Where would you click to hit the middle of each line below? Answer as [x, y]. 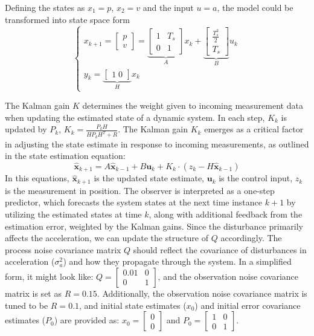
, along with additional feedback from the [226, 214]
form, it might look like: [49, 276]
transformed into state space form [67, 19]
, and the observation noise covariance [228, 276]
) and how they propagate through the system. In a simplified [177, 261]
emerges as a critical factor [254, 129]
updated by [26, 129]
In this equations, [37, 178]
